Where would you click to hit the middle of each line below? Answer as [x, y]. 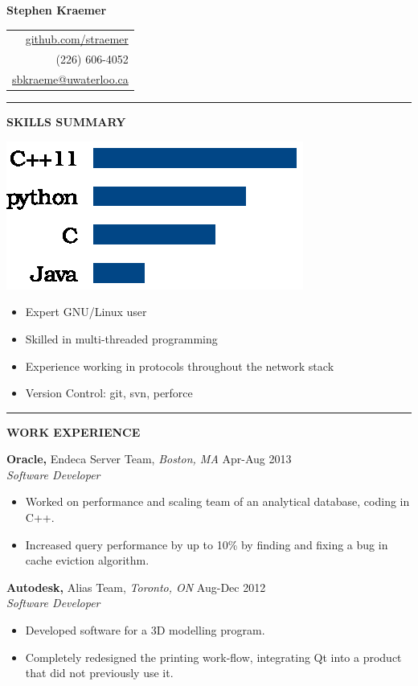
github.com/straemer [77, 39]
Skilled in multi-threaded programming [121, 338]
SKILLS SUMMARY [66, 122]
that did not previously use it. [99, 673]
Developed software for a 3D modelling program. [145, 630]
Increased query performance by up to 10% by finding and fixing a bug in [207, 544]
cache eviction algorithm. [87, 560]
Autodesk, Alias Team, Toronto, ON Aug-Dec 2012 [136, 587]
